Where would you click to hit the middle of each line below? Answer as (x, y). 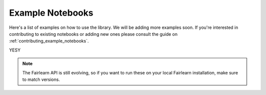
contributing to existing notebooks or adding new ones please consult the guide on (93, 34)
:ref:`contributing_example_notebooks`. (49, 41)
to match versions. (41, 79)
